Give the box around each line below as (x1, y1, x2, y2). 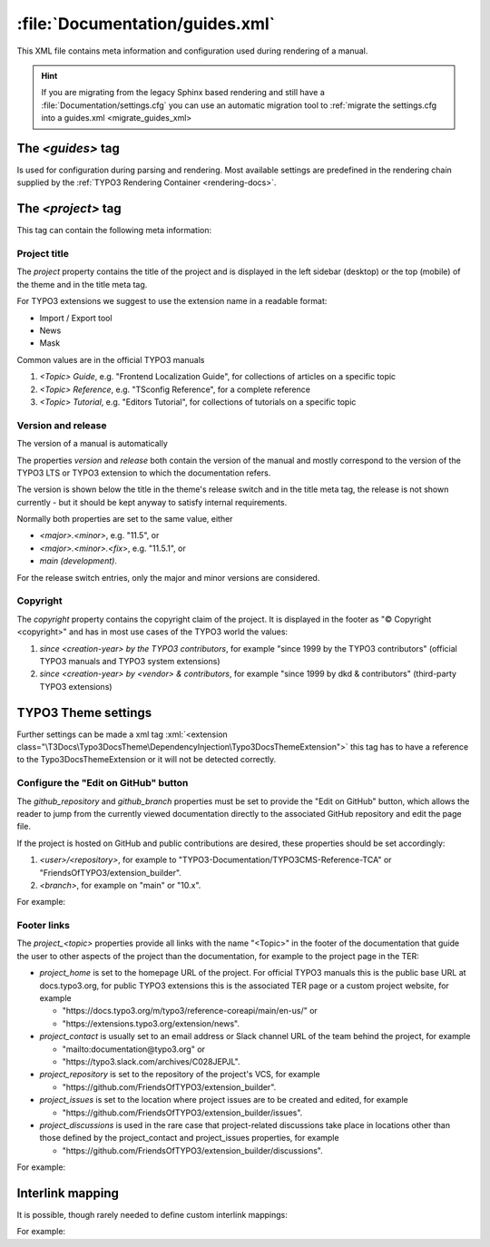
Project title (16, 248, 70, 260)
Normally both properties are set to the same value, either (16, 514, 233, 525)
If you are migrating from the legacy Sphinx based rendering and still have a (41, 87, 326, 98)
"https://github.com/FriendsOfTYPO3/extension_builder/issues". (62, 1107, 303, 1118)
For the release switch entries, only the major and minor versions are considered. (16, 572, 320, 583)
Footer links (16, 919, 71, 932)
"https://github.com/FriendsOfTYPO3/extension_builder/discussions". (62, 1144, 323, 1156)
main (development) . (39, 555, 118, 566)
